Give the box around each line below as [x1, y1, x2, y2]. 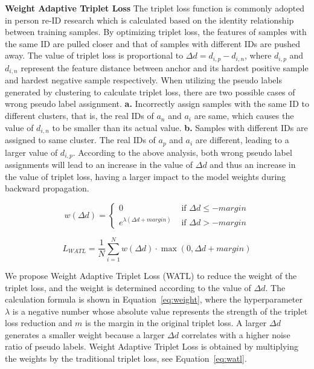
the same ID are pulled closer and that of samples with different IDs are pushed [5, 37, 301, 50]
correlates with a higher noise [181, 328, 290, 341]
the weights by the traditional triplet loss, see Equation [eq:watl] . [5, 352, 247, 365]
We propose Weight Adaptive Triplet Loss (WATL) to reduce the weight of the [5, 269, 297, 281]
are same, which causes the [194, 109, 294, 122]
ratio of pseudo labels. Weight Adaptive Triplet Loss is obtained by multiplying [5, 340, 299, 353]
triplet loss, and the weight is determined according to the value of [5, 281, 251, 294]
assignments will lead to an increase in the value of [5, 158, 193, 171]
